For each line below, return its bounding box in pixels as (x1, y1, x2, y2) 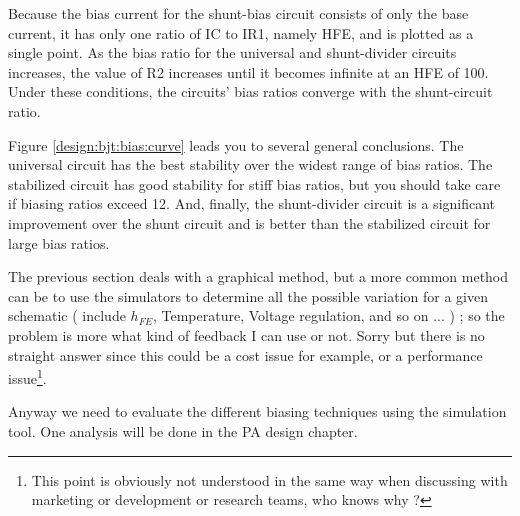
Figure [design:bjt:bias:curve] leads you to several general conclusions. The (8, 134, 464, 155)
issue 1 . (8, 365, 47, 388)
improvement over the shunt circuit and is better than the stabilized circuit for (8, 212, 491, 233)
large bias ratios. (8, 232, 110, 253)
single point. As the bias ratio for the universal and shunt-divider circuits (8, 42, 457, 63)
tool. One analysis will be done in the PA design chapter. (8, 420, 358, 441)
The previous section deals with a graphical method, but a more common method (8, 266, 509, 287)
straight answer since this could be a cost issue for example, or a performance (8, 344, 483, 365)
